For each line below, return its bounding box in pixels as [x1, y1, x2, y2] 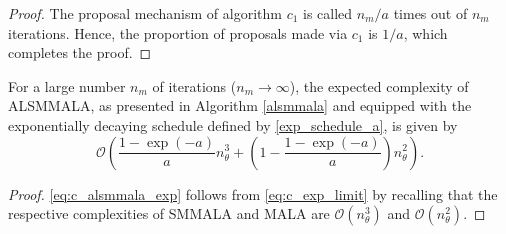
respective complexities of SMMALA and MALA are [8, 203, 330, 224]
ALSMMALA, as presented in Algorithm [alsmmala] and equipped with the [8, 95, 472, 116]
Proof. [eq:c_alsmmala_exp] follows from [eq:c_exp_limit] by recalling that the [8, 183, 498, 204]
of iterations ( [152, 75, 237, 96]
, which [403, 22, 448, 43]
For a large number [8, 75, 126, 96]
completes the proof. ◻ [8, 42, 152, 63]
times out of [393, 3, 468, 23]
